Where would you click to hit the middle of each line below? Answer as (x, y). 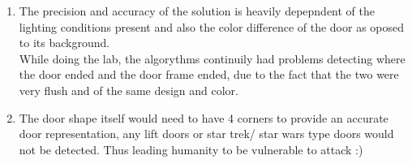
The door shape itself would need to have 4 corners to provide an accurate (204, 117)
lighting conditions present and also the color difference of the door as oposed (212, 26)
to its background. (64, 43)
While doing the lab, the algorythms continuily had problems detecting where (212, 58)
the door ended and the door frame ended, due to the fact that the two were (209, 74)
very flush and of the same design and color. (129, 90)
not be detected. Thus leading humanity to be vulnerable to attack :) (191, 149)
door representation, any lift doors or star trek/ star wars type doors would (206, 134)
